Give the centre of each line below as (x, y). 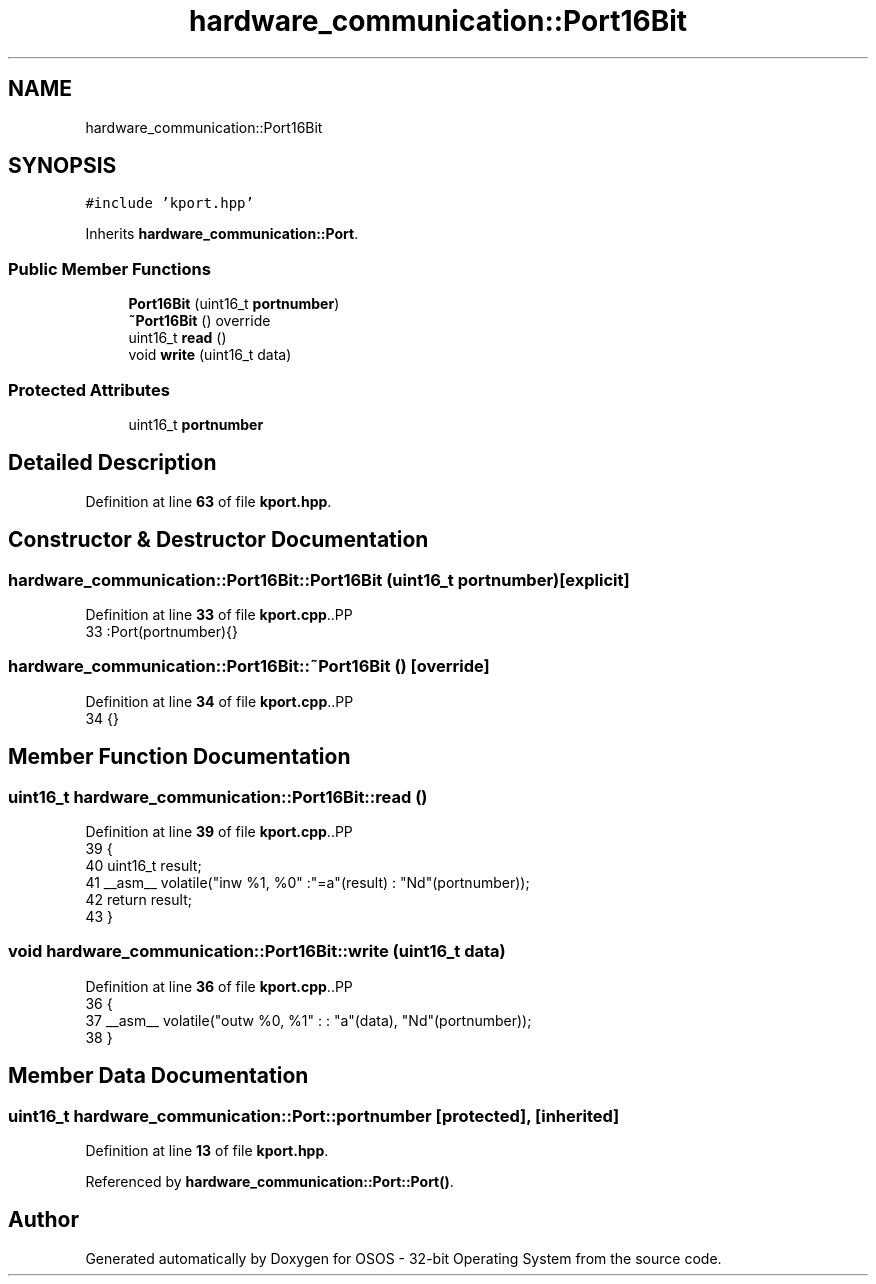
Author (43, 1220)
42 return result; (138, 899)
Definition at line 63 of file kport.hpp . (208, 501)
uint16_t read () (177, 338)
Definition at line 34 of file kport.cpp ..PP (219, 701)
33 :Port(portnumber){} (161, 631)
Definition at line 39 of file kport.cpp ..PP (219, 831)
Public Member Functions (109, 268)
